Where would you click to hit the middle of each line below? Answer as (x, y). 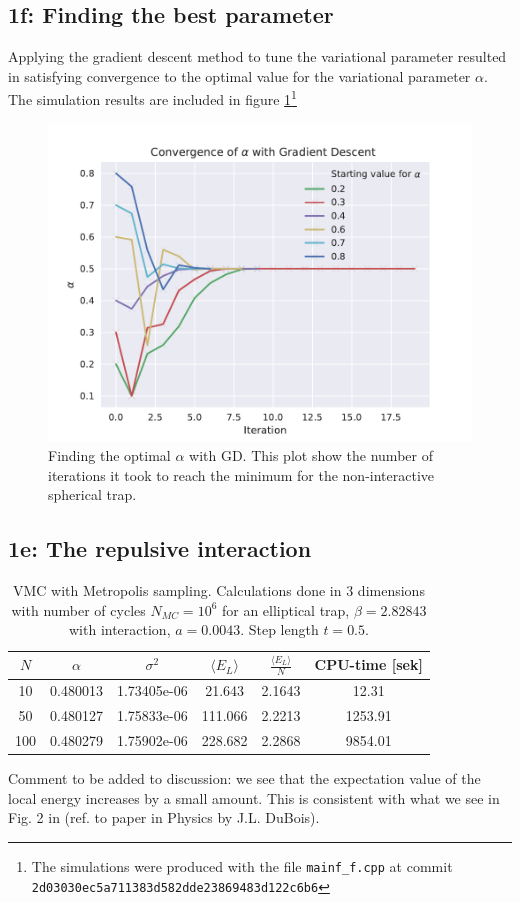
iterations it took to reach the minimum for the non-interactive (241, 474)
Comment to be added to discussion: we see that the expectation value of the (244, 778)
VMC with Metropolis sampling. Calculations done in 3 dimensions (219, 590)
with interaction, (119, 629)
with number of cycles (78, 609)
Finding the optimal (109, 455)
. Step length (279, 629)
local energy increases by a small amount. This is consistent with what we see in (254, 797)
